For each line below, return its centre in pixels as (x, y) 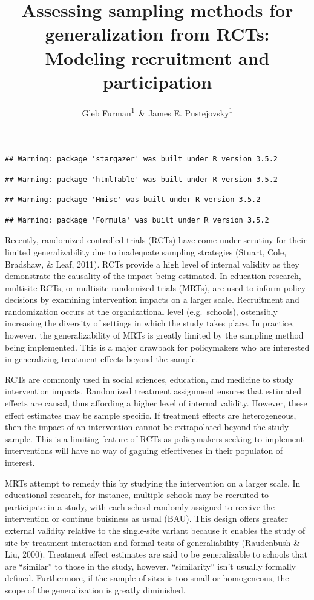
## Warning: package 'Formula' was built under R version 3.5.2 (137, 220)
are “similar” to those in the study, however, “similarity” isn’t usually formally (150, 566)
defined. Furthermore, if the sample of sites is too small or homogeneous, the (147, 578)
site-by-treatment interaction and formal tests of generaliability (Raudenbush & (152, 542)
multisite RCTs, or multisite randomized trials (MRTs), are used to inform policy (155, 287)
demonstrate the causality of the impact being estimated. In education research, (153, 276)
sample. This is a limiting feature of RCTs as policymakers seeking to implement (154, 438)
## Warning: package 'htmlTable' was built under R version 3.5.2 (142, 179)
